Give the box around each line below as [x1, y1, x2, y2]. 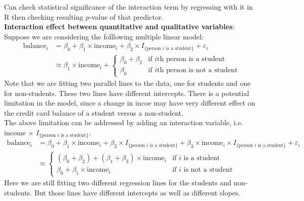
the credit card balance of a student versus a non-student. [4, 107, 183, 118]
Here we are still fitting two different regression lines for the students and [4, 177, 232, 188]
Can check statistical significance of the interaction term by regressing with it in [4, 2, 253, 12]
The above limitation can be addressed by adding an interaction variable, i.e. [4, 117, 243, 128]
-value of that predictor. [89, 11, 164, 22]
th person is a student [157, 56, 225, 63]
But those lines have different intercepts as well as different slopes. [34, 187, 241, 197]
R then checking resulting [4, 11, 84, 22]
